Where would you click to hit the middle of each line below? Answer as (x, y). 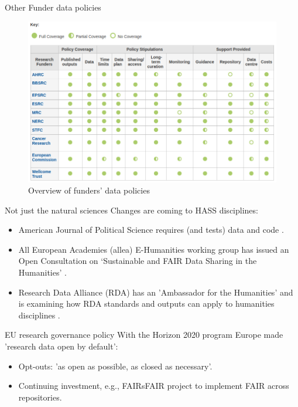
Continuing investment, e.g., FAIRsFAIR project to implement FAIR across (154, 386)
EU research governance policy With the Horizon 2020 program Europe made (144, 335)
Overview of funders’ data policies (89, 190)
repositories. (40, 397)
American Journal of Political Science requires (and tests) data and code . (151, 230)
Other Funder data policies (53, 7)
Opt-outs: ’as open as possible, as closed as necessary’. (115, 366)
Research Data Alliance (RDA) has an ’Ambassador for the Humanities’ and (156, 292)
